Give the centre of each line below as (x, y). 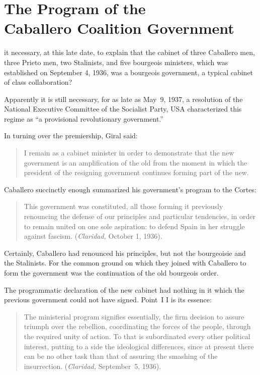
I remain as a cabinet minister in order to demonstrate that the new (129, 153)
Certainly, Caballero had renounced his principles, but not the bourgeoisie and (125, 253)
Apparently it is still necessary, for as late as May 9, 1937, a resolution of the (123, 99)
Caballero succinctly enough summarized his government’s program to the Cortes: (130, 189)
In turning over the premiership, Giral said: (71, 136)
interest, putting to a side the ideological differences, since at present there (139, 346)
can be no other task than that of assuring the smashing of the (121, 356)
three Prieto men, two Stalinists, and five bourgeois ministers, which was (116, 62)
